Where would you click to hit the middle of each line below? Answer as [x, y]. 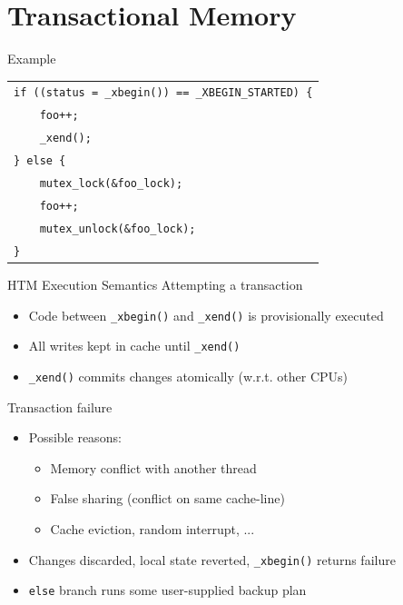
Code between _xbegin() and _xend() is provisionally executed [206, 315]
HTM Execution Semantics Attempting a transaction [155, 284]
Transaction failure [60, 407]
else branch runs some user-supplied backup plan [167, 590]
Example [32, 59]
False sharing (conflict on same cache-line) [167, 498]
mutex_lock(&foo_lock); [111, 184]
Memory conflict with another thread [153, 467]
